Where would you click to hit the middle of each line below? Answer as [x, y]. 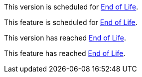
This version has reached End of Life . [65, 38]
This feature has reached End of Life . [65, 53]
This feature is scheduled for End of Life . [71, 22]
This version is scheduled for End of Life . [71, 7]
